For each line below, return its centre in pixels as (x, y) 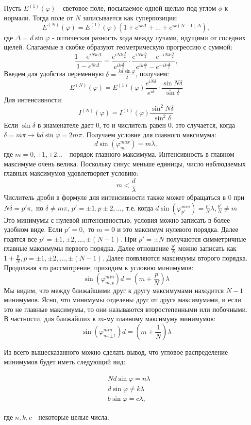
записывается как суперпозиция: (130, 17)
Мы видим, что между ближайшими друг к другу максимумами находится (114, 290)
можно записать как (207, 248)
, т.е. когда (137, 207)
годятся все (21, 238)
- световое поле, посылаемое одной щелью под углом (137, 8)
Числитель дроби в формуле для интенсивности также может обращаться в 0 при (124, 197)
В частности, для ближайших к (50, 319)
